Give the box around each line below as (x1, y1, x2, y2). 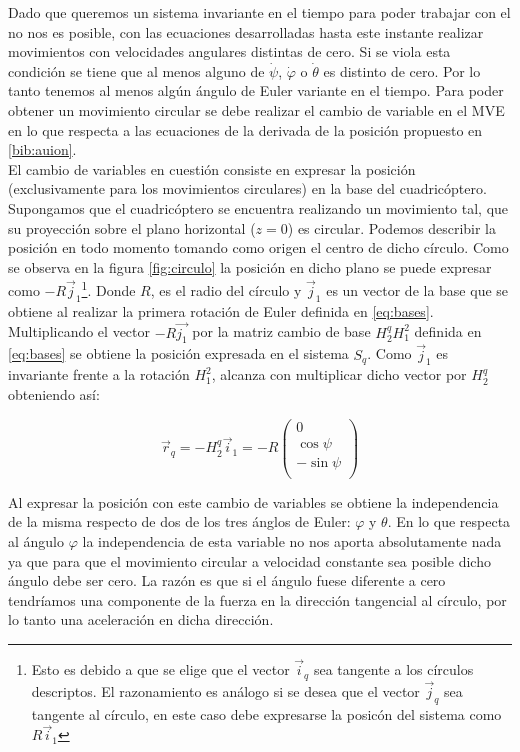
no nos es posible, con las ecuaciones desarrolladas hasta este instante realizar (8, 21, 484, 42)
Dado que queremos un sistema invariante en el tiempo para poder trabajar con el (8, 2, 511, 22)
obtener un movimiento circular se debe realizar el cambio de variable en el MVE (8, 99, 505, 120)
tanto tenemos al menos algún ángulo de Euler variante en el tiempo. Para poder (8, 80, 504, 101)
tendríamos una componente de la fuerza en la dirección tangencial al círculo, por (8, 589, 507, 610)
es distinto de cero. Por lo (323, 60, 481, 81)
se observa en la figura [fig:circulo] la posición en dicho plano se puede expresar (8, 256, 492, 277)
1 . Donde (81, 277, 136, 300)
